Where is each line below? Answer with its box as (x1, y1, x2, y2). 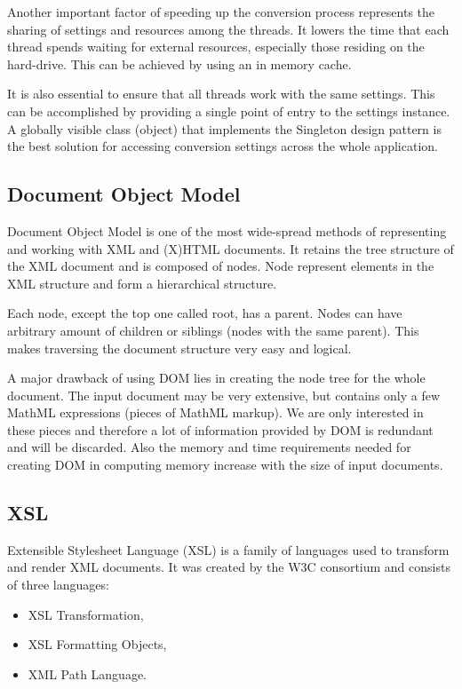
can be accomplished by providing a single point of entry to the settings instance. (7, 101, 450, 120)
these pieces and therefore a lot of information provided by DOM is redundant (7, 420, 434, 439)
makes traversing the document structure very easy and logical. (7, 338, 352, 357)
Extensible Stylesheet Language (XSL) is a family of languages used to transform (7, 540, 450, 558)
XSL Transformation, (28, 605, 144, 623)
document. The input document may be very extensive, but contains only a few (7, 385, 441, 404)
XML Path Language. (28, 664, 147, 683)
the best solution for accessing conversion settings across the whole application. (7, 137, 438, 155)
